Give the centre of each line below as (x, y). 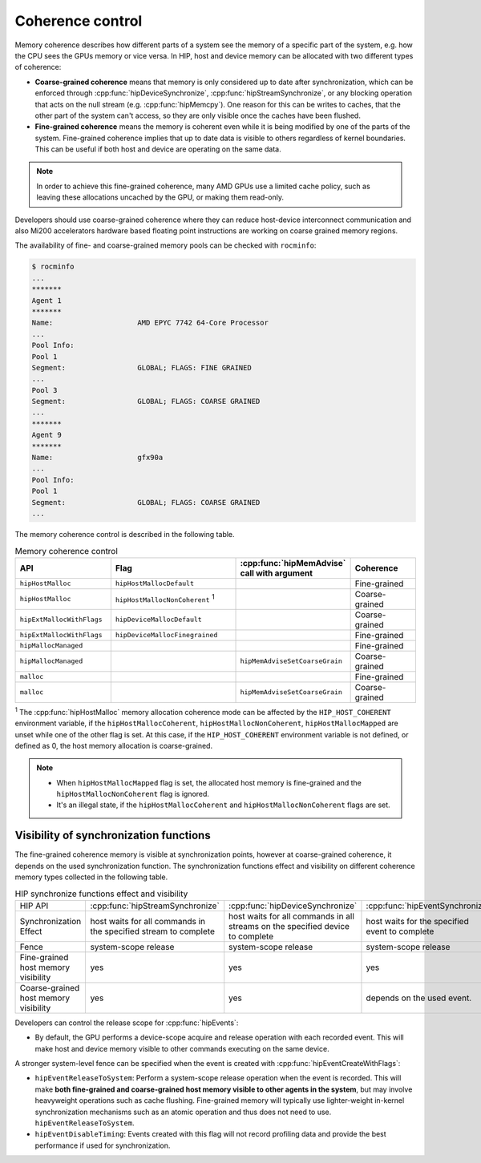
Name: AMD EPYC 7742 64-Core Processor (150, 323)
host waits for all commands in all (291, 916)
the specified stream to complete (153, 931)
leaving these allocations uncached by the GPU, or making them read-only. (160, 197)
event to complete (400, 931)
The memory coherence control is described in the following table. (125, 534)
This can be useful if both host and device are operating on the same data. (158, 149)
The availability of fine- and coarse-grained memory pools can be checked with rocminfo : (166, 245)
